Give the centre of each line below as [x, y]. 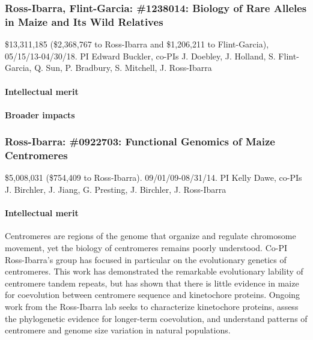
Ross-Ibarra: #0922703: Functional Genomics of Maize [140, 141]
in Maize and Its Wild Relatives [84, 21]
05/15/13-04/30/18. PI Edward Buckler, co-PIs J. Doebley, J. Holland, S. [140, 56]
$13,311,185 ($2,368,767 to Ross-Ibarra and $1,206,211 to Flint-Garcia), [137, 44]
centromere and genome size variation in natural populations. [118, 330]
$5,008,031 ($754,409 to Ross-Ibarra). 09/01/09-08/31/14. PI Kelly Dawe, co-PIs [153, 178]
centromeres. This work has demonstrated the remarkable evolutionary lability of [154, 271]
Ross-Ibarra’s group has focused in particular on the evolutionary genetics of [146, 259]
